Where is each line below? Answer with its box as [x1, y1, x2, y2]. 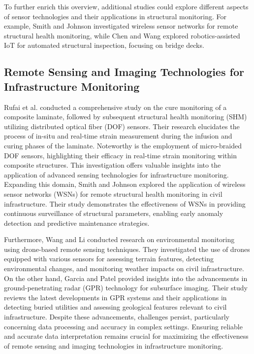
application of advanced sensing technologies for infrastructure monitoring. [4, 169, 229, 179]
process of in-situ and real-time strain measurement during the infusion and [4, 131, 232, 141]
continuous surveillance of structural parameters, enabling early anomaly [4, 208, 223, 218]
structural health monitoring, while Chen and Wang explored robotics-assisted [4, 30, 240, 40]
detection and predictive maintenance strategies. [4, 217, 150, 228]
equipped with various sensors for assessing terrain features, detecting [4, 253, 214, 264]
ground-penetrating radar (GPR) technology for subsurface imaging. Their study [4, 283, 248, 293]
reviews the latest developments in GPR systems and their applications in [4, 292, 227, 302]
